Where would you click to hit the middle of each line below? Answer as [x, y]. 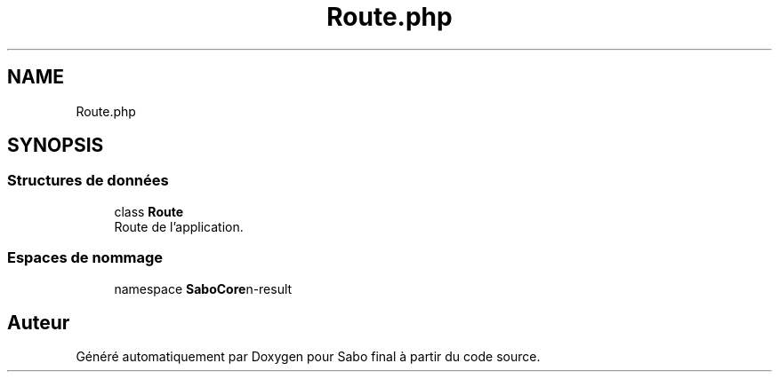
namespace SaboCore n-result [203, 288]
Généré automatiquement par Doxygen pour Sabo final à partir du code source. [308, 357]
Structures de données [88, 181]
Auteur [39, 322]
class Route [149, 211]
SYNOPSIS [56, 146]
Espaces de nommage [85, 258]
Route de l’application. [179, 226]
